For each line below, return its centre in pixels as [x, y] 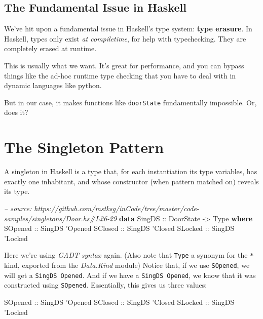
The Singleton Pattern [84, 147]
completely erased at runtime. [50, 48]
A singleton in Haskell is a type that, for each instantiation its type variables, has [131, 171]
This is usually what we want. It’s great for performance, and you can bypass [124, 65]
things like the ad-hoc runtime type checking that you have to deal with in [120, 75]
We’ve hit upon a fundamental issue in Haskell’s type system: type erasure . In [128, 29]
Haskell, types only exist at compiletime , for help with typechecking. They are [125, 38]
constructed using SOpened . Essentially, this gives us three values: [106, 285]
